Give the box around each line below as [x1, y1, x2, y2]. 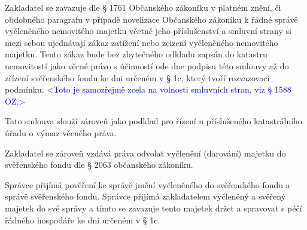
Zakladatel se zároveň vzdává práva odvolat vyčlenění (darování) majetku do [5, 146, 286, 159]
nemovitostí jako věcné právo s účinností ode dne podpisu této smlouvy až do [5, 59, 289, 72]
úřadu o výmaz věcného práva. [5, 126, 117, 139]
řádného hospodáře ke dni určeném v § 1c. [5, 213, 160, 226]
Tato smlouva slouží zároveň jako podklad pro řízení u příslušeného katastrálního [5, 115, 302, 127]
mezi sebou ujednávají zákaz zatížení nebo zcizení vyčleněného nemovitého [5, 36, 278, 48]
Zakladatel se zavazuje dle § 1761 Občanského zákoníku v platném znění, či [5, 1, 281, 13]
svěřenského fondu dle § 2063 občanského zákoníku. [5, 158, 193, 171]
